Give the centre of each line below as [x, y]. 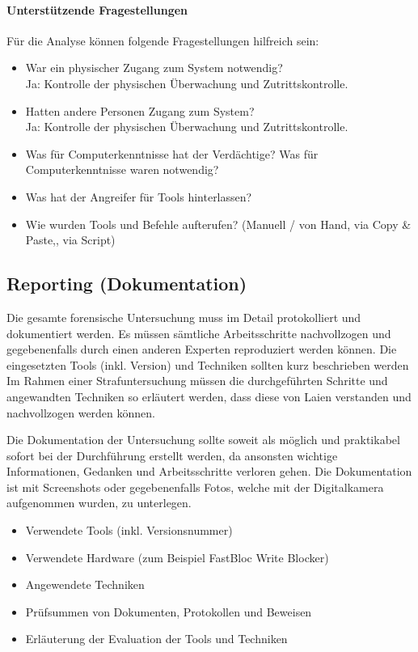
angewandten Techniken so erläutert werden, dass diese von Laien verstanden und [209, 396]
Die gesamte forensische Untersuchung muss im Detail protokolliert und [184, 317]
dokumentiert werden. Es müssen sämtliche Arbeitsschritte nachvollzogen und [199, 333]
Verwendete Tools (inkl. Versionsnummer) [129, 530]
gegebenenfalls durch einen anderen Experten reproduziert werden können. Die [202, 349]
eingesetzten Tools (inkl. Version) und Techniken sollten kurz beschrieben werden [208, 364]
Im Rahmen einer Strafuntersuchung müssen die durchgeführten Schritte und [197, 381]
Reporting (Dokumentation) [127, 284]
